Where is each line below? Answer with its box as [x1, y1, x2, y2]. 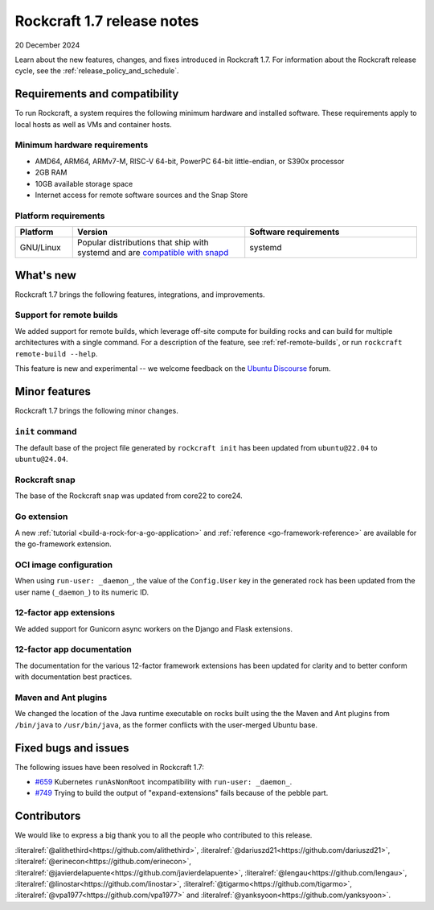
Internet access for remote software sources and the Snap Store [35, 190, 248, 200]
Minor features [14, 385, 92, 398]
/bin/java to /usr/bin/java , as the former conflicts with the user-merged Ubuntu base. [14, 720, 317, 730]
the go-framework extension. [14, 539, 112, 549]
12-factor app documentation [14, 644, 132, 655]
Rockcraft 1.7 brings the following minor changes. [14, 406, 178, 415]
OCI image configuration [14, 559, 113, 570]
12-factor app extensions [14, 607, 116, 619]
